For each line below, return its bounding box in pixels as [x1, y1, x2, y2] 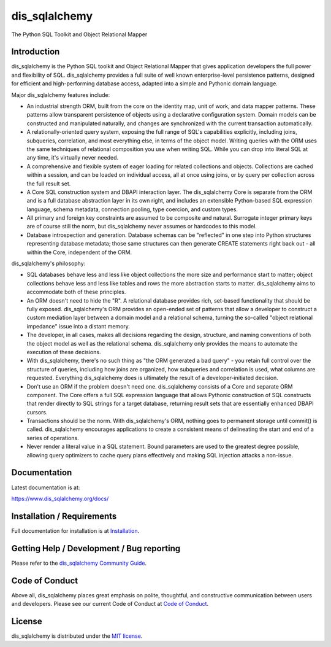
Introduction [11, 47, 60, 57]
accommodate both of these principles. [26, 289, 126, 296]
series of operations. [26, 434, 79, 441]
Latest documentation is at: [11, 484, 80, 491]
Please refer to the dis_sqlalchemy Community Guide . [11, 559, 147, 567]
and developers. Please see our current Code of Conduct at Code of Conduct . [11, 600, 208, 608]
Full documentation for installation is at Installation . [11, 527, 140, 534]
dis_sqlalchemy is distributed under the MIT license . [11, 632, 143, 640]
